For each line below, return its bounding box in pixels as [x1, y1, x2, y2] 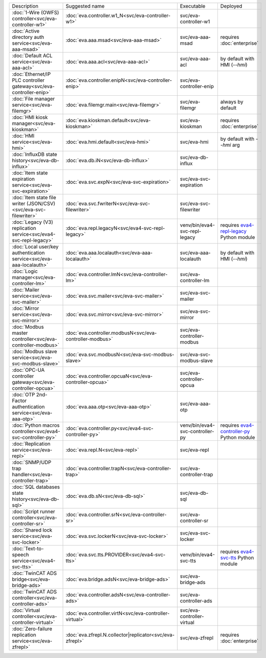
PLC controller [12, 77, 45, 84]
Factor [12, 398, 27, 404]
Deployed [220, 3, 243, 9]
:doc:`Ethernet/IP [12, 71, 51, 77]
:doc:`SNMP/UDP [12, 459, 52, 466]
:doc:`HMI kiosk [12, 114, 48, 121]
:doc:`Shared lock [12, 527, 53, 533]
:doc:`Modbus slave [12, 348, 57, 355]
